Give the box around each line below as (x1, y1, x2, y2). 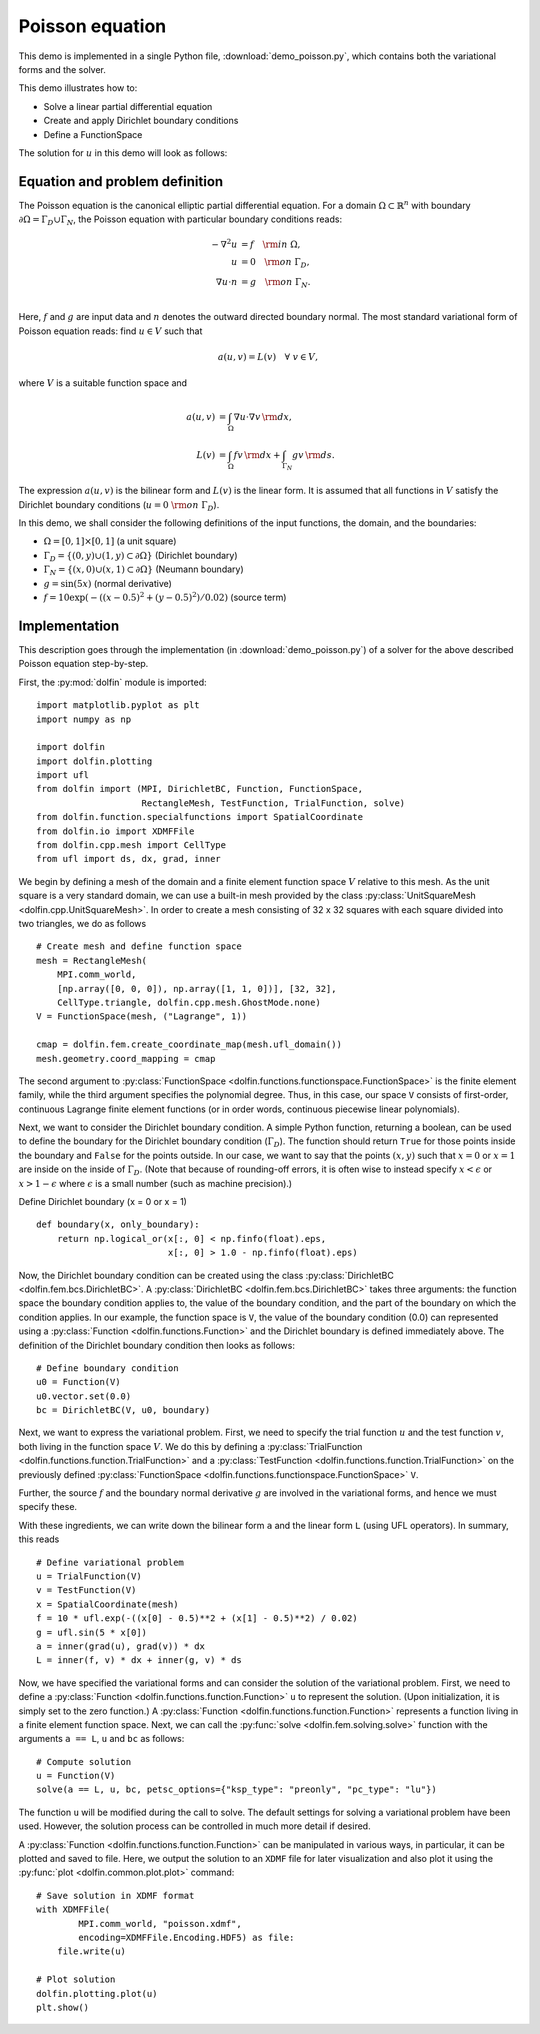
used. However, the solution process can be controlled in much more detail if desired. (18, 1820, 371, 1832)
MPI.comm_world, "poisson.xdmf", (78, 1918, 242, 1929)
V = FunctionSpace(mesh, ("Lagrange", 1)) (36, 1011, 248, 1022)
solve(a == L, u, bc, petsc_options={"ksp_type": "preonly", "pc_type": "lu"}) (36, 1784, 437, 1795)
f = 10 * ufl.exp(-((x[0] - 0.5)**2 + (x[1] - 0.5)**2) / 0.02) (36, 1613, 359, 1624)
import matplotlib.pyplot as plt (36, 700, 200, 711)
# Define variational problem (36, 1556, 185, 1568)
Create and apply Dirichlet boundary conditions (43, 115, 239, 127)
